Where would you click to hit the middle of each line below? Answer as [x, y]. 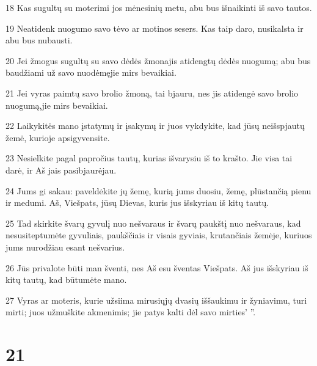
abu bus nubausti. [39, 40]
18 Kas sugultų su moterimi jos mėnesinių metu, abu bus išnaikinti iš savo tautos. [159, 7]
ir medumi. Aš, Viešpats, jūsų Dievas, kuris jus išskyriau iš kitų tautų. [137, 203]
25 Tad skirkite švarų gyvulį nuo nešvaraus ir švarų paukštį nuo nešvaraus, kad [153, 223]
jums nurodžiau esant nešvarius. [65, 247]
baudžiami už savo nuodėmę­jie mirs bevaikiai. [91, 72]
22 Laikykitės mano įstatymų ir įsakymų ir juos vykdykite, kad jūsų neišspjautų [155, 126]
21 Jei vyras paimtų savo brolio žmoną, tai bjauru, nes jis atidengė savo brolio [152, 93]
